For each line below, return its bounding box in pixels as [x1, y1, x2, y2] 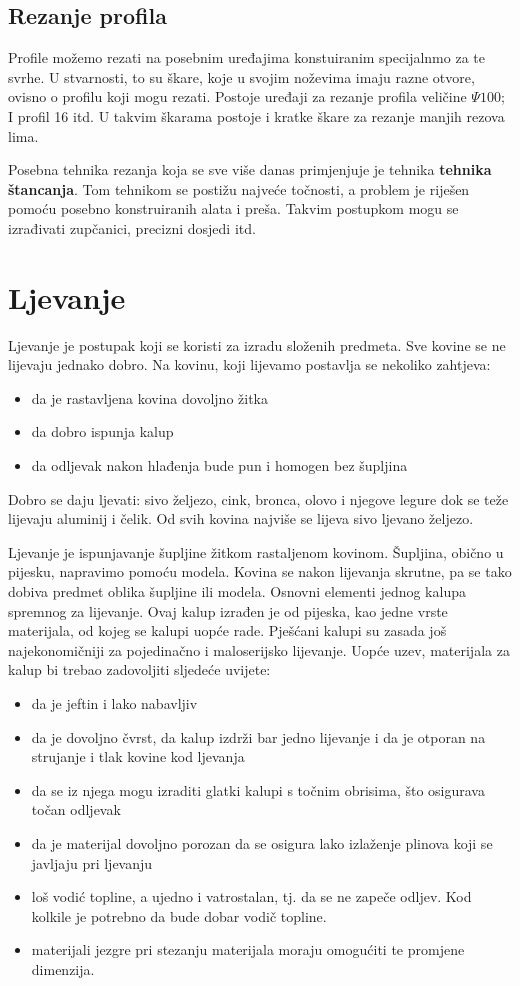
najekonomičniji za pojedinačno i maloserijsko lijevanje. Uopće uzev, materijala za [8, 639, 510, 660]
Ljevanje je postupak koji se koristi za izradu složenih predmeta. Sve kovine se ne [8, 334, 506, 355]
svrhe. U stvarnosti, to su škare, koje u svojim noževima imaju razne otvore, [8, 66, 475, 87]
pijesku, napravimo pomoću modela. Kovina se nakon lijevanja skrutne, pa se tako [8, 561, 512, 582]
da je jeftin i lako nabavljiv [31, 692, 198, 713]
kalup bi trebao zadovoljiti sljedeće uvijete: [8, 659, 271, 680]
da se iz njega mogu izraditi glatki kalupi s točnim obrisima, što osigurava [31, 779, 485, 800]
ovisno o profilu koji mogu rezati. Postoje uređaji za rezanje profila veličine [8, 86, 467, 107]
